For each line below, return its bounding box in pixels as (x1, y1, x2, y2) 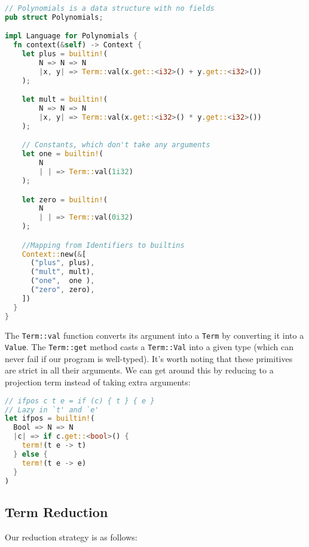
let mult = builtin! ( (22, 95, 108, 104)
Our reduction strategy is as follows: (5, 530, 137, 543)
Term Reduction (5, 502, 108, 521)
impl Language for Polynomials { (5, 32, 137, 41)
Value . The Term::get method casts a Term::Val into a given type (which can (5, 341, 293, 353)
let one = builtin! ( (22, 150, 103, 159)
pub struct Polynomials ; (5, 13, 103, 22)
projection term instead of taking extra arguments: (5, 376, 191, 388)
